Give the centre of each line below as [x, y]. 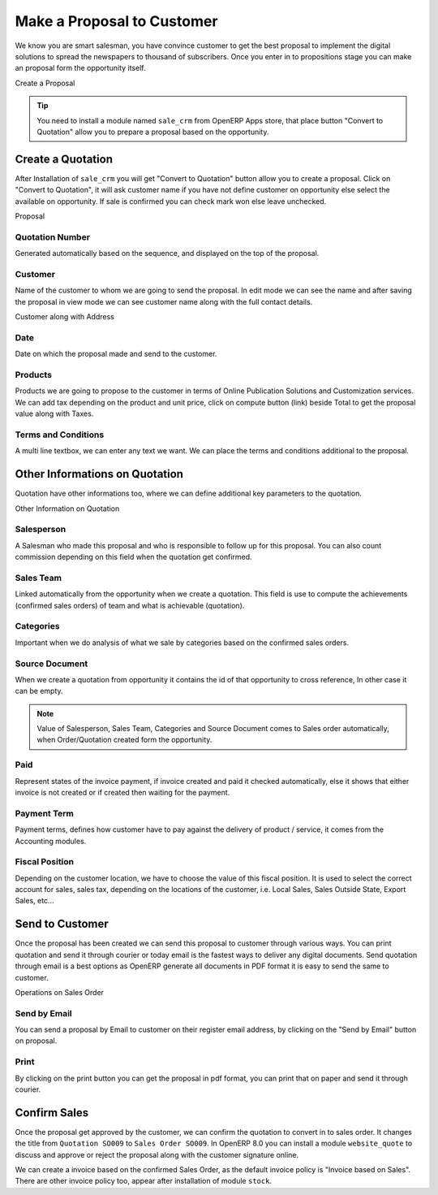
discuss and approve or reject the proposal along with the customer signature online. [157, 1154]
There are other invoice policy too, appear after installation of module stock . [143, 1181]
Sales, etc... [34, 901]
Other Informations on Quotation [99, 474]
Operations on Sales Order [60, 992]
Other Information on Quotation [67, 509]
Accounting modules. [51, 841]
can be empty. [39, 691]
